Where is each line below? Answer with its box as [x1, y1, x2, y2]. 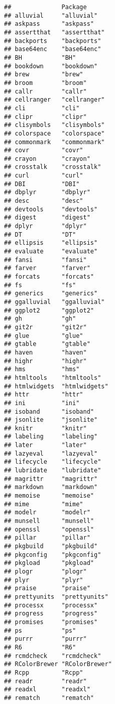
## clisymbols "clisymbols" [4, 121, 105, 129]
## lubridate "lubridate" [4, 467, 101, 474]
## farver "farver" [4, 265, 90, 272]
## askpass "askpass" [4, 20, 94, 28]
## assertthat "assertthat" [4, 28, 105, 36]
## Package [4, 4, 87, 11]
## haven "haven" [4, 348, 87, 356]
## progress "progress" [4, 610, 98, 618]
